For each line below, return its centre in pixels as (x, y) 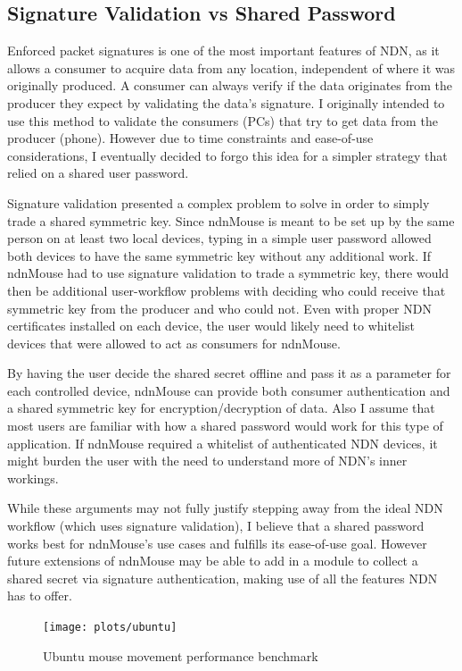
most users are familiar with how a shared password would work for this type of (225, 426)
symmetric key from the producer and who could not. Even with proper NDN (219, 308)
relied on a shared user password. (98, 173)
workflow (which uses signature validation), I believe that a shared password (216, 526)
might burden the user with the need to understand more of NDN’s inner (207, 461)
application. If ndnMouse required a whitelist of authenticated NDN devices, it (223, 443)
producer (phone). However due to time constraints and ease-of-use (190, 138)
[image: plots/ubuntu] (110, 628)
